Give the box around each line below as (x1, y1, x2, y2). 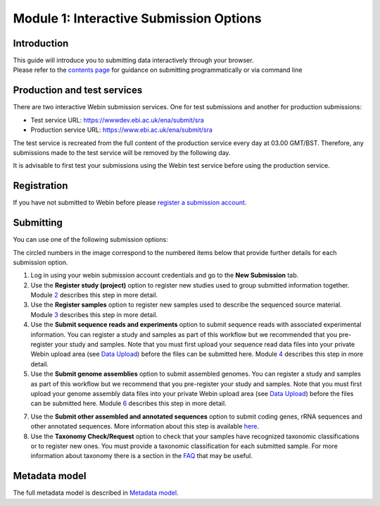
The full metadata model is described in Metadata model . (13, 488, 179, 497)
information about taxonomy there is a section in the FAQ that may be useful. (30, 452, 253, 460)
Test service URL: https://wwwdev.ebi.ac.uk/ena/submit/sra (30, 116, 204, 124)
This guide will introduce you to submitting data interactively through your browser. (13, 56, 254, 65)
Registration (13, 180, 68, 192)
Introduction (13, 37, 69, 49)
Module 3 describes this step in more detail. (30, 310, 158, 319)
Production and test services (13, 85, 143, 97)
